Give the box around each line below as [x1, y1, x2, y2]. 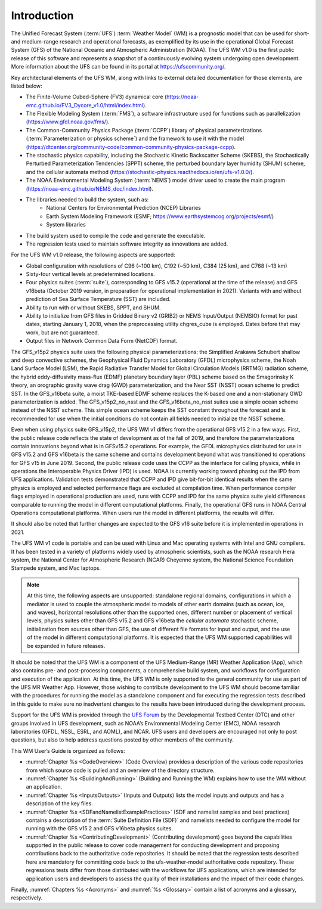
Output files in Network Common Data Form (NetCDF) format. [26, 337, 178, 345]
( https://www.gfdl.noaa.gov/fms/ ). [26, 118, 110, 125]
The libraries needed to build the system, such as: [26, 196, 149, 203]
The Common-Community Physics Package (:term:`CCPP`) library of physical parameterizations [26, 126, 262, 134]
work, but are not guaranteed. [26, 328, 100, 336]
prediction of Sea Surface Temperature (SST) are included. [26, 296, 171, 303]
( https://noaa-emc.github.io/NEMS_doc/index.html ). [26, 185, 154, 192]
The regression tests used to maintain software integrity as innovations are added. [26, 240, 228, 247]
